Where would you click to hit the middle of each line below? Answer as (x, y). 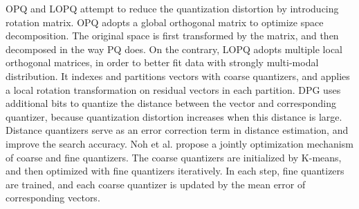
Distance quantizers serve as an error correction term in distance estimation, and (177, 130)
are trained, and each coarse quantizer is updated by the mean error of (156, 184)
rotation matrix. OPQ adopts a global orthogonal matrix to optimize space (165, 22)
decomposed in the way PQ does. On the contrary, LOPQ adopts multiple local (174, 49)
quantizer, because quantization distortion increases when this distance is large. (174, 116)
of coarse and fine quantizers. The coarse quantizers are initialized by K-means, (174, 157)
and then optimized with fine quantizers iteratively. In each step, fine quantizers (175, 171)
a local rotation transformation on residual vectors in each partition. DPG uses (173, 89)
